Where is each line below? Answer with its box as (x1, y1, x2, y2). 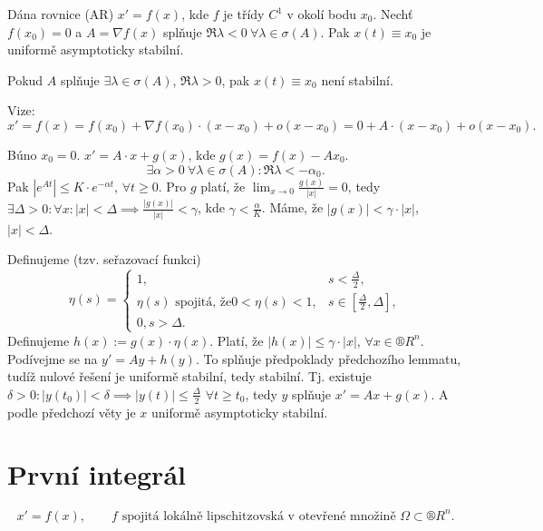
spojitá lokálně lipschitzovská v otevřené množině (121, 509, 396, 523)
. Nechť (373, 5, 413, 23)
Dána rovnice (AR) (7, 5, 114, 23)
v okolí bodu (286, 5, 357, 23)
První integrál (7, 456, 186, 493)
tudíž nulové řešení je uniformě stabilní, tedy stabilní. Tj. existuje (7, 367, 372, 386)
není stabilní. (321, 70, 393, 89)
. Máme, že (261, 198, 324, 217)
